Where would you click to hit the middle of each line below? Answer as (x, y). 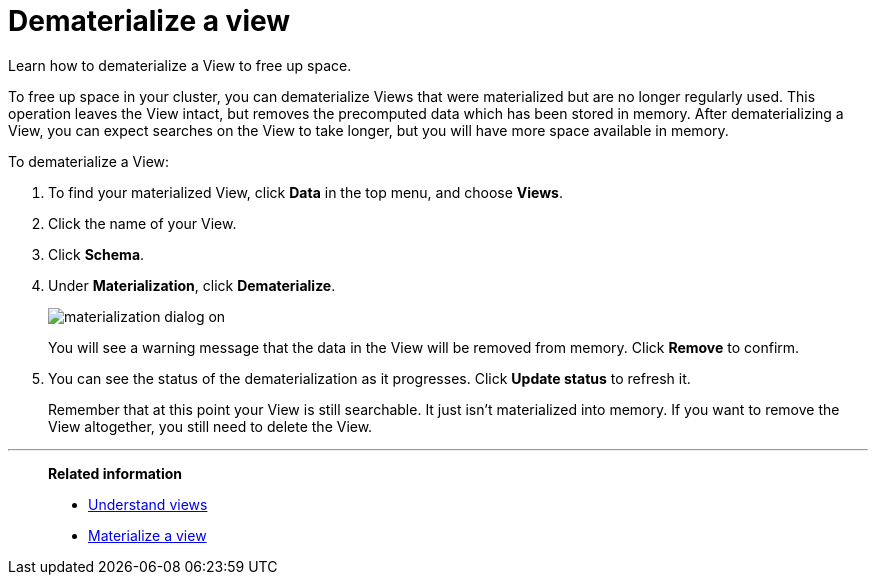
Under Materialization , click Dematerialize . (192, 285)
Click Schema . (96, 254)
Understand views (148, 504)
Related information (115, 473)
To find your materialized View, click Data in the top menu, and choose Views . (305, 192)
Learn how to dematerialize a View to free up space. (180, 65)
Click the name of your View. (142, 223)
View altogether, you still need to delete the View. (210, 426)
